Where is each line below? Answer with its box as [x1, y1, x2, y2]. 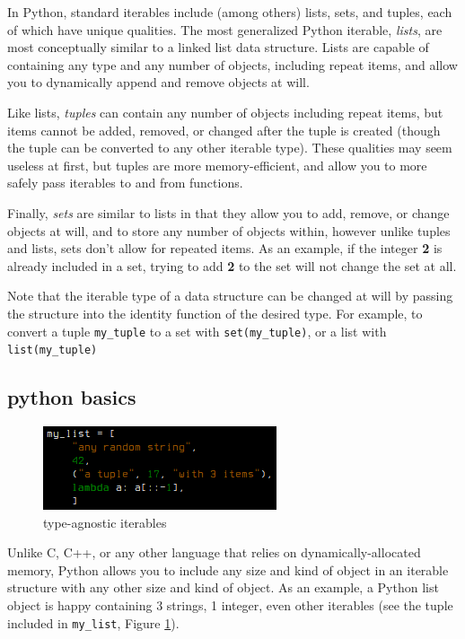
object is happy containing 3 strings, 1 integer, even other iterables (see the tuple [7, 595, 453, 614]
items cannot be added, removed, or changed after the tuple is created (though [7, 120, 441, 139]
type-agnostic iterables [43, 512, 167, 531]
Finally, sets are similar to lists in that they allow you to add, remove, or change [7, 203, 450, 222]
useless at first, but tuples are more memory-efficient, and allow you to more [7, 155, 427, 174]
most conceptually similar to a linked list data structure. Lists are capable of [7, 38, 429, 57]
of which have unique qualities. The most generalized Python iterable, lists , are [7, 20, 443, 39]
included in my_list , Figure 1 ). [7, 613, 180, 632]
